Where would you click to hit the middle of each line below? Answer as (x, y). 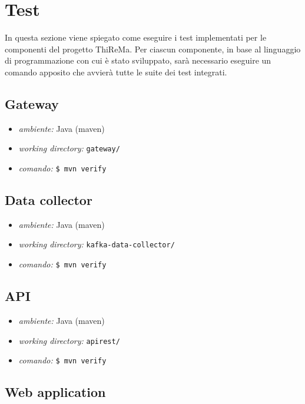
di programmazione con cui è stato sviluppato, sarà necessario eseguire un (138, 60)
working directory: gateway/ (69, 148)
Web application (55, 392)
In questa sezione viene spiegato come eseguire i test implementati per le (136, 37)
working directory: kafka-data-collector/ (97, 244)
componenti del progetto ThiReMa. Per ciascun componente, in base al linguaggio (153, 49)
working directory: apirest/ (69, 340)
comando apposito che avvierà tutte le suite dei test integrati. (116, 72)
